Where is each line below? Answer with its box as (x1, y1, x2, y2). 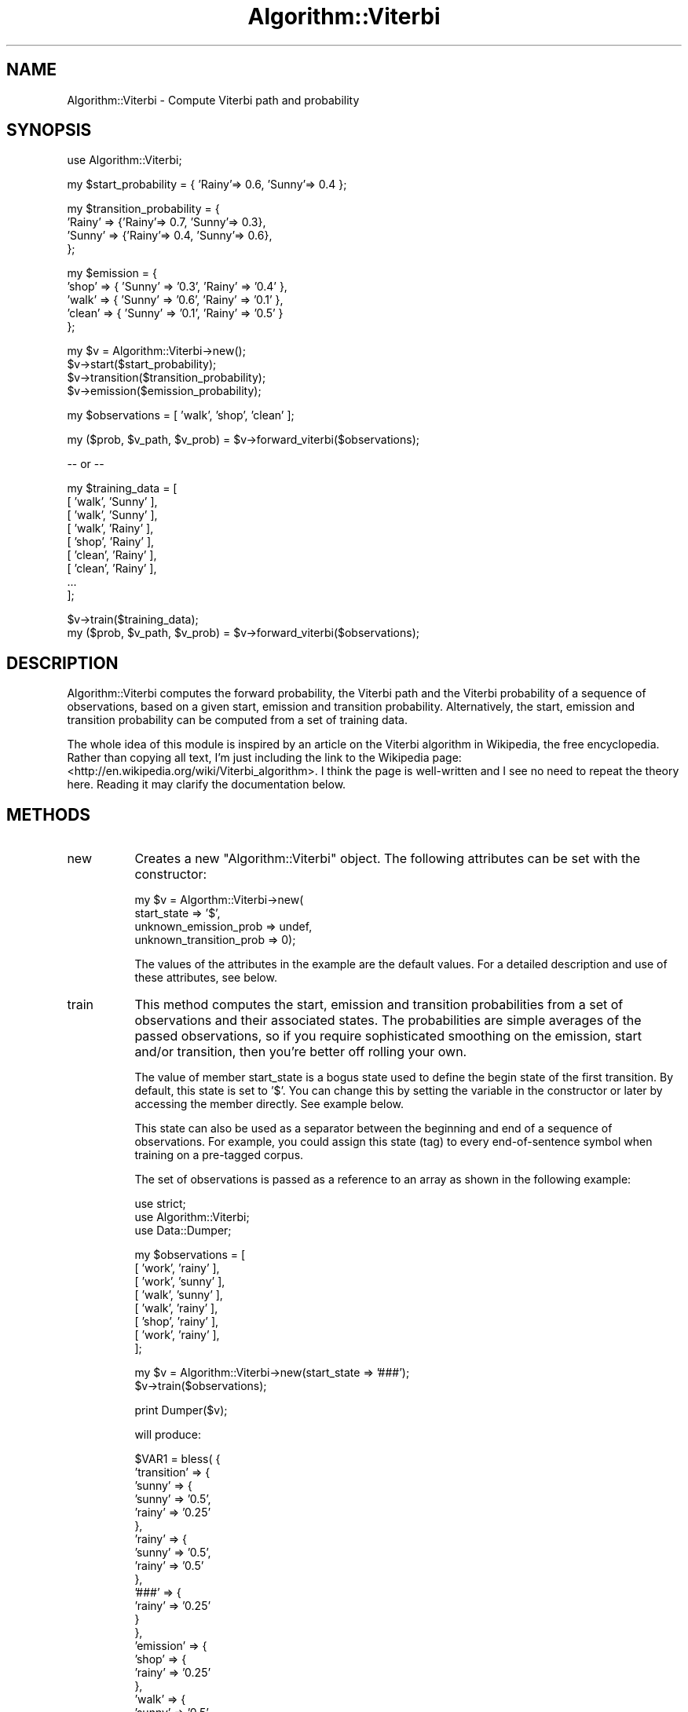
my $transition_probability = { (67, 202, 220, 216)
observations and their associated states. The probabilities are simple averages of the (134, 1012, 642, 1029)
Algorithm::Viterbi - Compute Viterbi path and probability (67, 93, 360, 107)
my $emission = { (67, 266, 157, 280)
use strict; (134, 1197, 186, 1211)
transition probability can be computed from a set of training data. (67, 713, 408, 727)
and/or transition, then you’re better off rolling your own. (134, 1044, 467, 1060)
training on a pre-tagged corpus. (134, 1148, 304, 1162)
